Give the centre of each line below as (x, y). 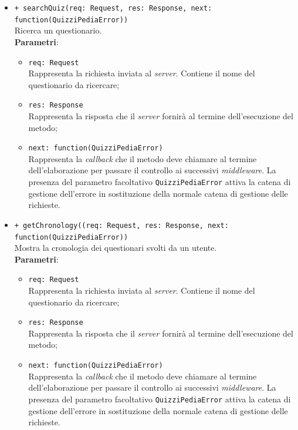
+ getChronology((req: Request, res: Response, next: (121, 225)
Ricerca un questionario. (58, 30)
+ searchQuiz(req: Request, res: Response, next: (113, 8)
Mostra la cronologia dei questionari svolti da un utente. (116, 248)
